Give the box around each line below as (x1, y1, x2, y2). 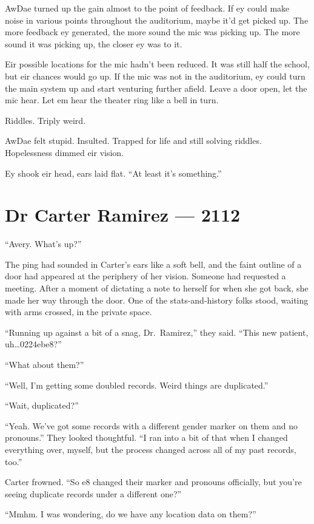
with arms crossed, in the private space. (5, 305, 152, 318)
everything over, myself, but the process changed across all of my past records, (5, 443, 296, 455)
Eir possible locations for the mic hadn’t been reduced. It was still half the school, (5, 58, 310, 70)
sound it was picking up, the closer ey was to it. (5, 37, 182, 50)
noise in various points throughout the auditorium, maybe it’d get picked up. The (5, 13, 309, 26)
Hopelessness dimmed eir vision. (5, 146, 124, 158)
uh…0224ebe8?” (5, 338, 62, 350)
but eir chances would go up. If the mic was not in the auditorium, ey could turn (5, 69, 306, 82)
